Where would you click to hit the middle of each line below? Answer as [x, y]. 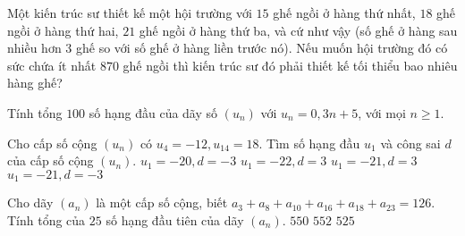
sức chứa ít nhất [52, 65]
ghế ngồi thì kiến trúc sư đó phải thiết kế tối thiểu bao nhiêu [290, 65]
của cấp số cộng [51, 160]
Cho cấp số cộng [52, 143]
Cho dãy [30, 202]
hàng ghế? [35, 83]
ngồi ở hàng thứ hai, [63, 30]
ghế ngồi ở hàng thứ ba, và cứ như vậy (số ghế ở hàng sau [298, 30]
